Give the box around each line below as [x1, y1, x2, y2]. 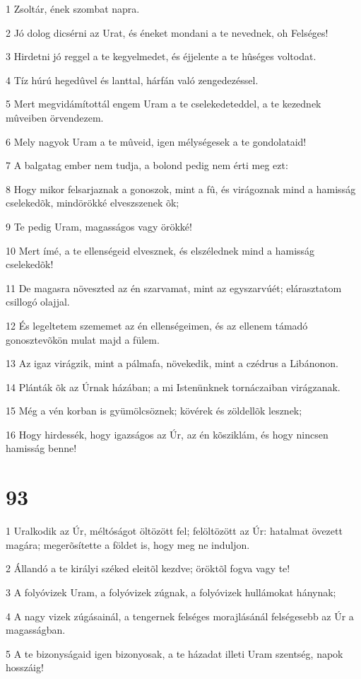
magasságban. [6, 622, 66, 637]
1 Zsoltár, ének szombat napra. [6, 1, 140, 16]
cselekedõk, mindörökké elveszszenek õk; [6, 195, 179, 210]
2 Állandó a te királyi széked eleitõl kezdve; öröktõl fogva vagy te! [6, 561, 290, 576]
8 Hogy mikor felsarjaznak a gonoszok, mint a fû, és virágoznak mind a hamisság [6, 181, 356, 196]
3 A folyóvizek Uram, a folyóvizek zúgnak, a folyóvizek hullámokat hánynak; [6, 584, 336, 599]
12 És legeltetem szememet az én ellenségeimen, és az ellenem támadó [6, 318, 308, 332]
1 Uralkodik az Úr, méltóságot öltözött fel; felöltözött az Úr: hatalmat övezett [6, 523, 343, 538]
